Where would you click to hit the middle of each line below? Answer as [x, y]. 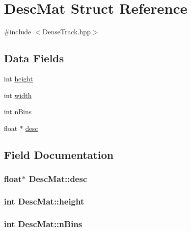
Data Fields [34, 58]
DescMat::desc [58, 179]
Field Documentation [59, 154]
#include [18, 32]
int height [19, 78]
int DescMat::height [44, 201]
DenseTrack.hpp [67, 32]
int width [18, 95]
